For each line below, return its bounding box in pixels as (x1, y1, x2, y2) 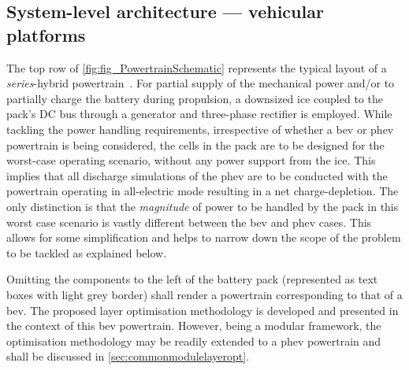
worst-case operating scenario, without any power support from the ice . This (6, 152, 376, 168)
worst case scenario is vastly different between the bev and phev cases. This (6, 213, 372, 230)
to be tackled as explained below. (6, 244, 167, 261)
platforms (6, 22, 86, 46)
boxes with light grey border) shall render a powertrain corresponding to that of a (6, 286, 403, 302)
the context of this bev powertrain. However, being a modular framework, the (6, 317, 381, 334)
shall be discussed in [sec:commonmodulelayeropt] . (6, 348, 250, 364)
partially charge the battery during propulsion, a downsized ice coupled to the (6, 90, 383, 106)
